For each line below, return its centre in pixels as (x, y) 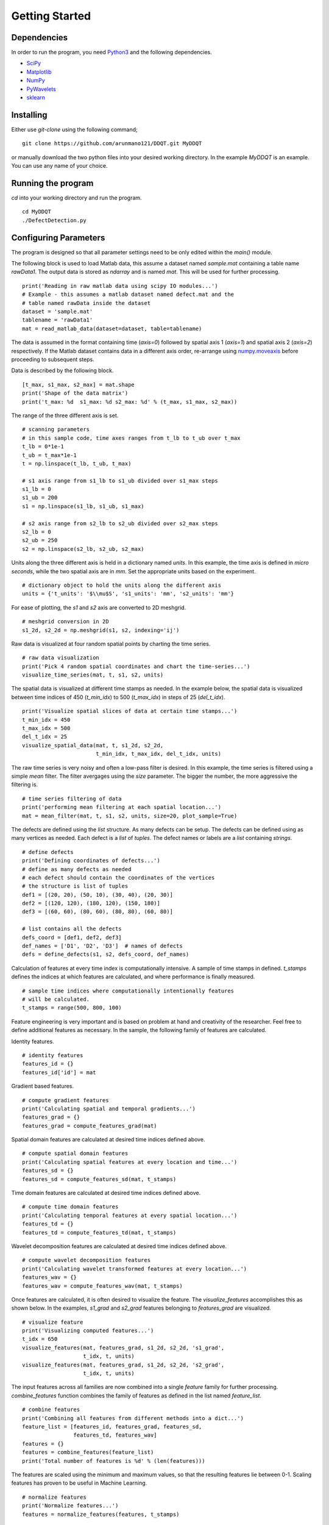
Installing (30, 115)
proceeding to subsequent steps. (53, 359)
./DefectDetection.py (54, 220)
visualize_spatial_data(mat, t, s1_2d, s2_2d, (93, 745)
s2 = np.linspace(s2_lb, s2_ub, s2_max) (83, 549)
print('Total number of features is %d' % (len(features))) (114, 1461)
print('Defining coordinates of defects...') (91, 861)
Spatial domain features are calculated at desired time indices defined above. (108, 1139)
